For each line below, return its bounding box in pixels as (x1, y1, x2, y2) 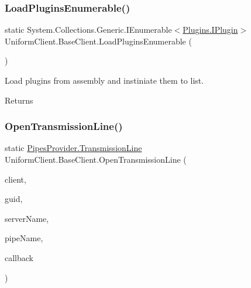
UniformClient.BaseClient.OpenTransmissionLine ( (5, 153, 187, 165)
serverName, (5, 212, 49, 224)
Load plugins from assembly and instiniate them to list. (5, 74, 204, 86)
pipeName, (5, 232, 43, 244)
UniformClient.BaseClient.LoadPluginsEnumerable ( (5, 35, 192, 47)
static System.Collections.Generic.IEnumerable (5, 23, 172, 36)
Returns (5, 94, 33, 106)
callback (5, 251, 33, 263)
